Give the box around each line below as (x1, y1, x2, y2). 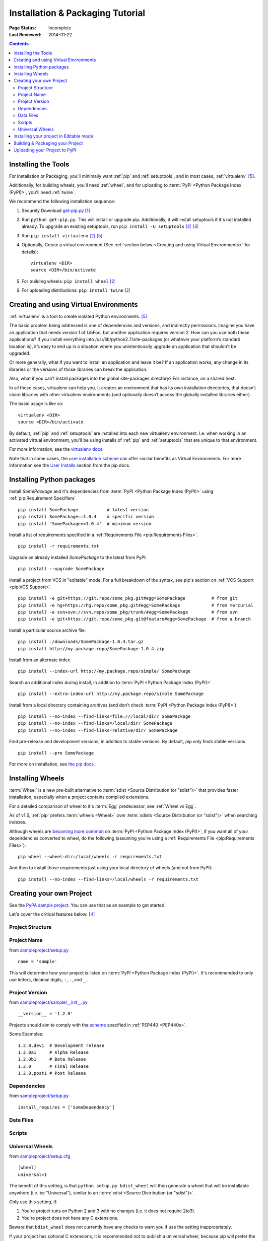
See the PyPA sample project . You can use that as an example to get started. (9, 902, 166, 908)
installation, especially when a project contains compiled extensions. (9, 794, 150, 800)
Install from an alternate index (9, 657, 70, 663)
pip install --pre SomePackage (18, 750, 94, 756)
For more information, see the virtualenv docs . (9, 446, 104, 452)
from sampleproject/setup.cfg (9, 1153, 70, 1159)
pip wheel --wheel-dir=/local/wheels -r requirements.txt (18, 854, 162, 859)
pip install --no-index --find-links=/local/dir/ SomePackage (18, 720, 173, 726)
